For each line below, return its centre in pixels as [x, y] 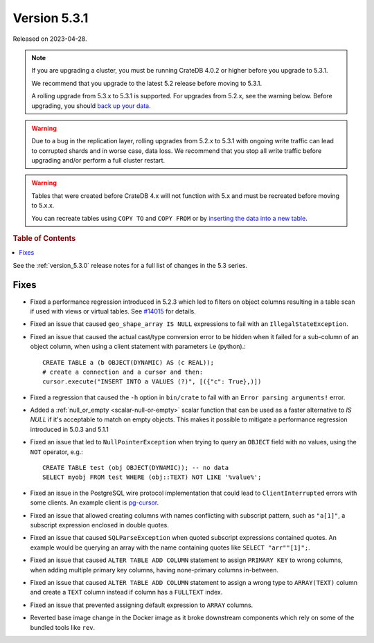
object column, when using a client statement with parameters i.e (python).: [138, 347]
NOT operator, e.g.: [56, 452]
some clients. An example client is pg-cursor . [95, 502]
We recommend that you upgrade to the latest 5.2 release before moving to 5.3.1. [147, 83]
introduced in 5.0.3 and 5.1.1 [69, 429]
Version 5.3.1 [51, 18]
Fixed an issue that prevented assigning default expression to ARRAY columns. [142, 605]
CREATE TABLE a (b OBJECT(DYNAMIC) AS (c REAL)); [128, 362]
